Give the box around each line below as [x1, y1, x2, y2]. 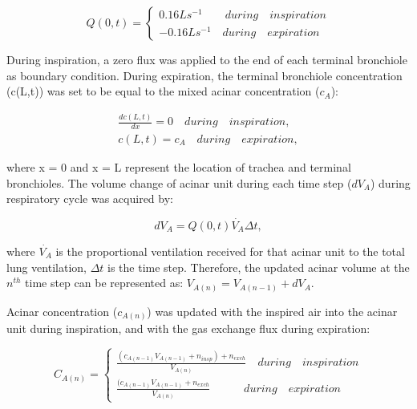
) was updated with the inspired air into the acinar [147, 302, 398, 319]
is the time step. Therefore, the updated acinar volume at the [107, 258, 410, 275]
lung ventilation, [6, 258, 87, 275]
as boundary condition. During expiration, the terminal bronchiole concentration [6, 67, 403, 83]
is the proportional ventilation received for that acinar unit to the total [55, 242, 405, 259]
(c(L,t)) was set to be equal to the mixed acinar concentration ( [6, 83, 320, 99]
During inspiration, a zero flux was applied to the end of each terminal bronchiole [6, 51, 407, 67]
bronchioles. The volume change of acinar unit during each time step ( [6, 174, 352, 191]
